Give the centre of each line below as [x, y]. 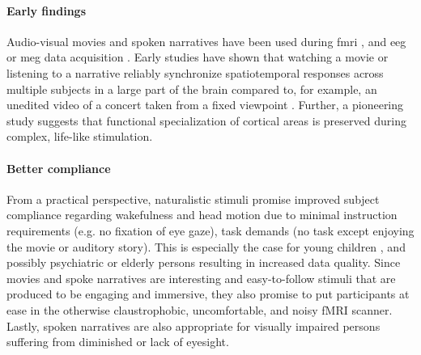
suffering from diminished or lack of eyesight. [118, 342]
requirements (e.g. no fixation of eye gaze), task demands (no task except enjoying [210, 230]
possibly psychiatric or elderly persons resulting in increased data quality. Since [204, 262]
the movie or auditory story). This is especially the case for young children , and [206, 246]
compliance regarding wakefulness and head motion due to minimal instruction [202, 215]
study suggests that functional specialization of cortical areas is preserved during [206, 120]
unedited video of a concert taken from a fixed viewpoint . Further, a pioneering [205, 105]
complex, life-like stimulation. [80, 136]
